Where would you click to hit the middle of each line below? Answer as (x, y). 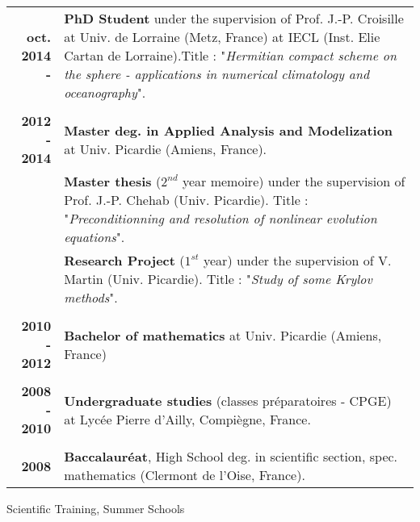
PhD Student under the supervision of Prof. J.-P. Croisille (234, 18)
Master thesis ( (113, 181)
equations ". (94, 237)
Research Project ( (124, 260)
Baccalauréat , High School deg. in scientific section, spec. (231, 456)
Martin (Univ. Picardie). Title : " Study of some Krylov (218, 279)
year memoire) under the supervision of (294, 181)
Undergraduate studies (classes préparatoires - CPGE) (228, 400)
